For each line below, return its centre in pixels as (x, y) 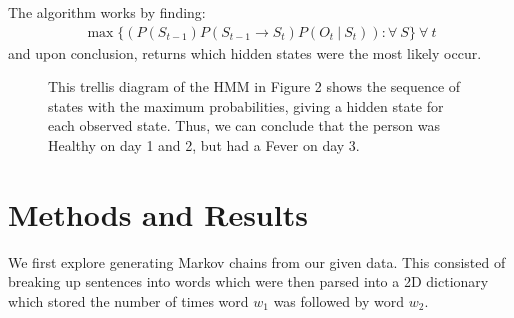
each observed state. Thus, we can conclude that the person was (244, 125)
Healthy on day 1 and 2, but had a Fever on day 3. (204, 145)
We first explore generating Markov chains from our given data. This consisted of (257, 261)
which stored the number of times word (128, 300)
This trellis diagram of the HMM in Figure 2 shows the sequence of (254, 86)
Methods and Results (158, 213)
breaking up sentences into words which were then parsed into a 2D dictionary (248, 281)
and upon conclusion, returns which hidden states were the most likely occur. (245, 52)
